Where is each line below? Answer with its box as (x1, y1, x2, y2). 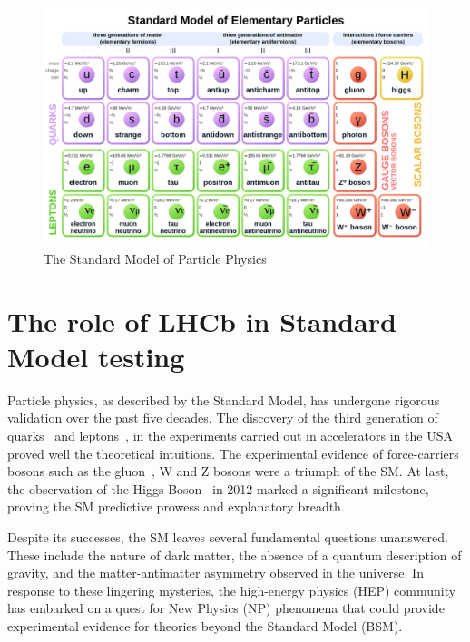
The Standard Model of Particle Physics (44, 248, 267, 267)
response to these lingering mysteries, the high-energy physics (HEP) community (7, 580, 456, 599)
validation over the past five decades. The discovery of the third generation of (7, 408, 438, 427)
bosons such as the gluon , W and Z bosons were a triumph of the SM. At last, (7, 462, 449, 481)
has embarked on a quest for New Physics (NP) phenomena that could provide (7, 598, 445, 618)
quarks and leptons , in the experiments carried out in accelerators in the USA (7, 426, 453, 445)
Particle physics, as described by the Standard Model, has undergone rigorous (7, 390, 440, 409)
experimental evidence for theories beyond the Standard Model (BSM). (7, 616, 403, 635)
